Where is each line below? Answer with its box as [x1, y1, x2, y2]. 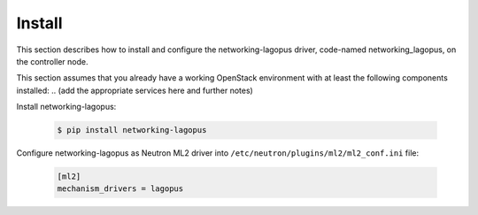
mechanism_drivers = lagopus [57, 184, 184, 194]
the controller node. [16, 56, 89, 66]
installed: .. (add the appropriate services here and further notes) [16, 85, 254, 96]
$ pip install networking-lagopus [57, 125, 207, 135]
